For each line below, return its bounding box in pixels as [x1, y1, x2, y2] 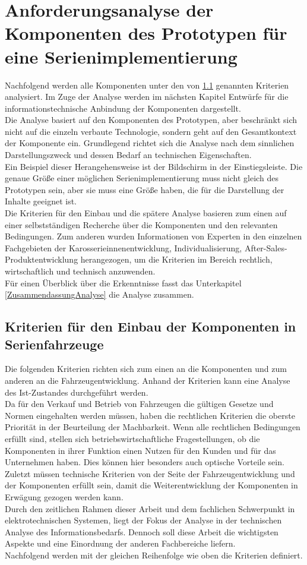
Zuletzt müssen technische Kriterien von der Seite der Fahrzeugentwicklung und [5, 467, 295, 479]
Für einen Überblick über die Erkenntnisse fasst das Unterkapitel [5, 276, 242, 289]
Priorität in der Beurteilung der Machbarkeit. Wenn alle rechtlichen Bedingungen [5, 421, 300, 433]
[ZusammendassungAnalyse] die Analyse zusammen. [5, 288, 194, 301]
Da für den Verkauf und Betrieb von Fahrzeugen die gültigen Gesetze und [5, 397, 274, 410]
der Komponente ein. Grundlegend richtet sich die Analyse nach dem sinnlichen [5, 137, 295, 149]
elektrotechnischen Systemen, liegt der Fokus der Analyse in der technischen [5, 514, 282, 526]
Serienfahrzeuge [5, 334, 104, 353]
